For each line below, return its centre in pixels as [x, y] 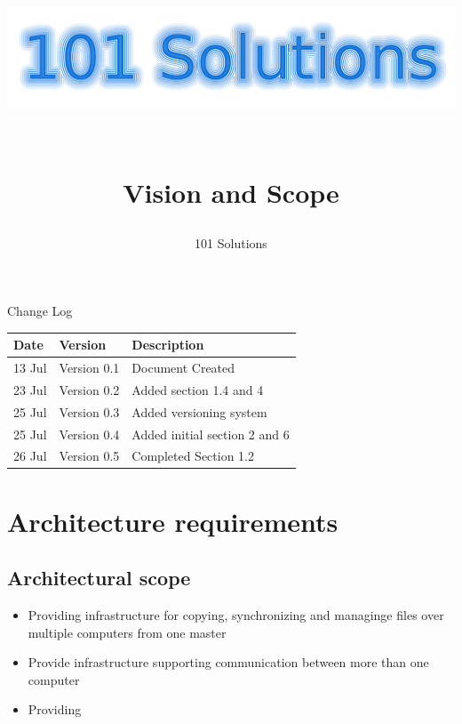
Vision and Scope [231, 193]
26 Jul [30, 456]
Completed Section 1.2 [193, 456]
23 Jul [30, 389]
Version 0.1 [89, 367]
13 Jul [30, 367]
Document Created [183, 367]
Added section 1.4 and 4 [198, 389]
